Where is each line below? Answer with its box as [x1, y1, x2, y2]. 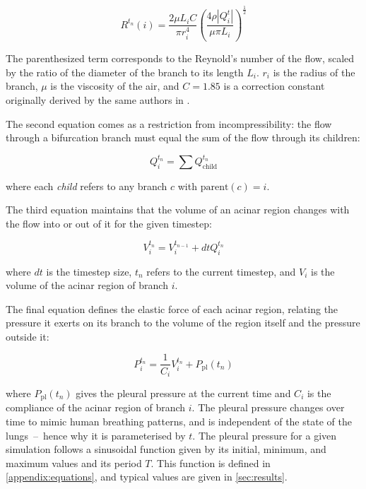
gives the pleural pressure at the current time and [76, 385, 291, 400]
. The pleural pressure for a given [192, 428, 337, 442]
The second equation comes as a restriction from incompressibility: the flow [6, 116, 332, 131]
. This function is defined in [150, 455, 271, 470]
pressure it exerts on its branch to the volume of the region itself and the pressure [6, 315, 360, 330]
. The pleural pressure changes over [191, 400, 345, 415]
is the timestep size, [46, 264, 132, 278]
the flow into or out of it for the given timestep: [6, 216, 212, 230]
